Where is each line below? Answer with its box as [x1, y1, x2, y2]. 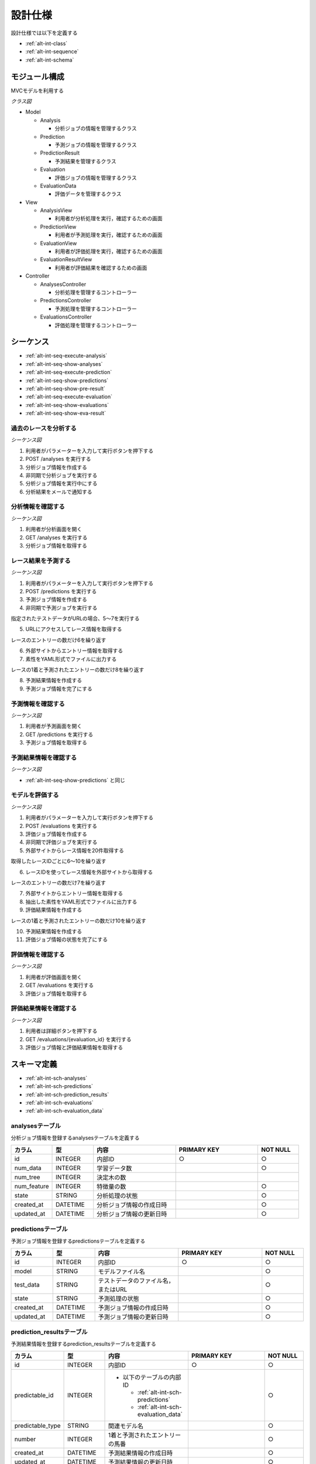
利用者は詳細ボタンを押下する [25, 1028, 98, 1035]
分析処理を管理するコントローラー [54, 289, 137, 296]
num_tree [14, 1173, 40, 1181]
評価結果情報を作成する [25, 907, 82, 914]
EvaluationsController [40, 313, 92, 320]
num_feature [14, 1182, 49, 1190]
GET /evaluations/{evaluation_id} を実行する [25, 1035, 132, 1042]
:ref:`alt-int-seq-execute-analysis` [25, 352, 108, 360]
